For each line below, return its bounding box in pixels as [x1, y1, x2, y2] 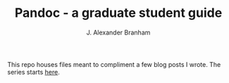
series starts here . [7, 68, 60, 76]
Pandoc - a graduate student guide [14, 5, 223, 21]
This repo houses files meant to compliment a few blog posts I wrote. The [7, 60, 221, 68]
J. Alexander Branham [86, 28, 151, 37]
